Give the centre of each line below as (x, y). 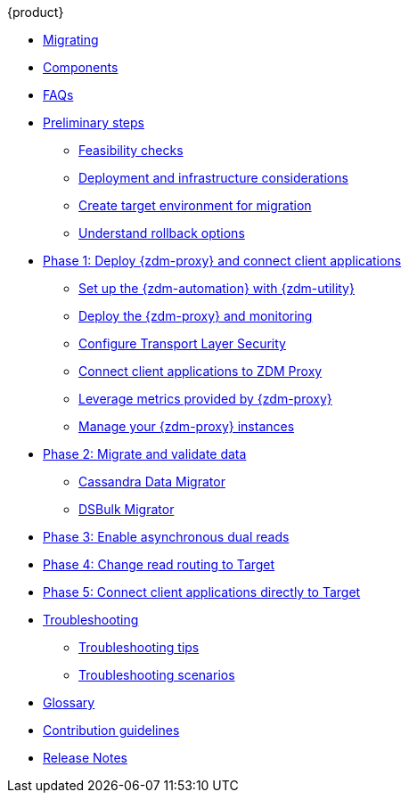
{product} (36, 12)
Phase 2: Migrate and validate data (145, 454)
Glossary (69, 702)
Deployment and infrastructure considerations (213, 178)
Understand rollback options (162, 233)
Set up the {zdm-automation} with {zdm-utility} (217, 288)
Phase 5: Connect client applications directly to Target (202, 592)
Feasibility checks (131, 150)
